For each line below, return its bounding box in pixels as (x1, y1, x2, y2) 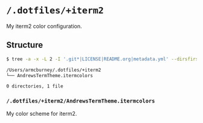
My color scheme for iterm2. (6, 110, 77, 117)
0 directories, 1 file (6, 83, 63, 89)
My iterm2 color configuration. (6, 22, 83, 30)
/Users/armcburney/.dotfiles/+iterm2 (6, 67, 101, 73)
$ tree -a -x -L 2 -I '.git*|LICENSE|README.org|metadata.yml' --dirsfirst (6, 56, 201, 62)
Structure (6, 40, 43, 50)
